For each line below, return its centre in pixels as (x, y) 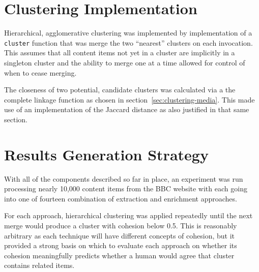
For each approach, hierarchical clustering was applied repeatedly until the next (128, 215)
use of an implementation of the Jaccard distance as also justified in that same (127, 109)
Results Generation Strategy (106, 154)
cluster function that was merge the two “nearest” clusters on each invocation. (128, 42)
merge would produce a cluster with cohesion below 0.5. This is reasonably (121, 226)
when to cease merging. (40, 72)
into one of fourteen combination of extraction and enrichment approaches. (121, 198)
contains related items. (39, 265)
